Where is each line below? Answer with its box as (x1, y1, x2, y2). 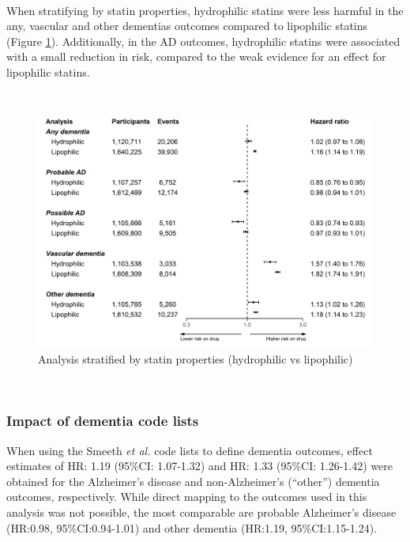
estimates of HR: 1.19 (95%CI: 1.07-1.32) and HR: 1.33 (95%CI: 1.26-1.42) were (6, 457, 393, 474)
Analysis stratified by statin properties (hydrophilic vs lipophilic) (38, 351, 353, 367)
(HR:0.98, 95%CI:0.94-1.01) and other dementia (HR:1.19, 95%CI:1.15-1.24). (6, 519, 378, 536)
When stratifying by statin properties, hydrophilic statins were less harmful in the (6, 2, 404, 18)
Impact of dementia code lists (6, 411, 199, 431)
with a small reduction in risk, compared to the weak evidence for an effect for (6, 48, 386, 65)
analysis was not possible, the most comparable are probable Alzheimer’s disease (6, 504, 397, 521)
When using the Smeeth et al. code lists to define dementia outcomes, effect (6, 442, 373, 458)
